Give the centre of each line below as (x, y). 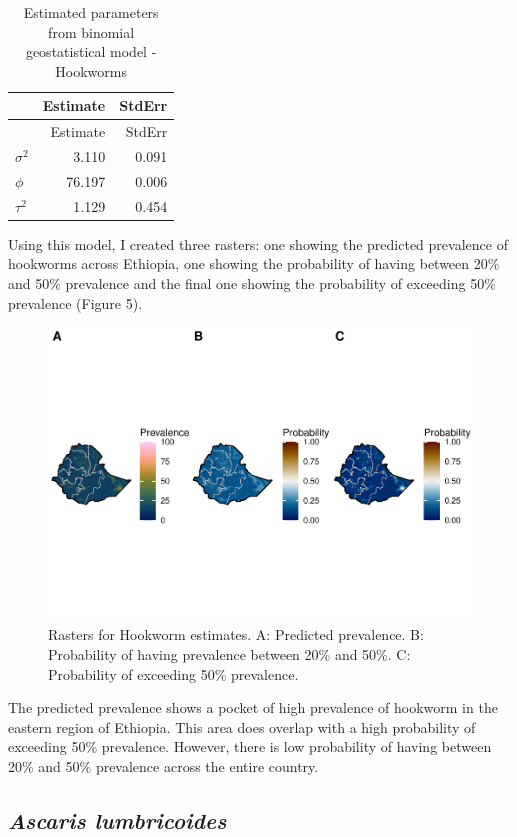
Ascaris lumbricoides (117, 819)
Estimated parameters (91, 12)
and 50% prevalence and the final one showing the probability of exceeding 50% (252, 283)
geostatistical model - (91, 51)
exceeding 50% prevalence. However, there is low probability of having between (250, 746)
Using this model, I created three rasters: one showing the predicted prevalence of (258, 243)
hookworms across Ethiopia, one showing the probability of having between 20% (254, 263)
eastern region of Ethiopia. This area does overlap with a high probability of (242, 726)
